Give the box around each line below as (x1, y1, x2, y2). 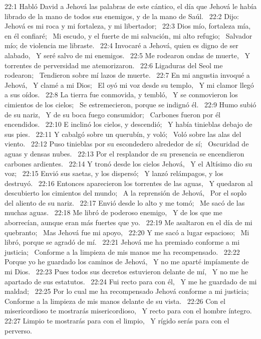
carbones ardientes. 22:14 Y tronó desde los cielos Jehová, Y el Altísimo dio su (5, 158, 252, 168)
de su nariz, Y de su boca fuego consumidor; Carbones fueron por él (5, 109, 221, 119)
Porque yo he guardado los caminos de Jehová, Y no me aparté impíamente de (5, 256, 249, 267)
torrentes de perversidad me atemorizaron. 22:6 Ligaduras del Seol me (5, 60, 223, 70)
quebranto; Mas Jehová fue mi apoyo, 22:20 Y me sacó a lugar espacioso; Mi (5, 227, 249, 237)
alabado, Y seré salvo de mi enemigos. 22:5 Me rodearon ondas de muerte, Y (5, 50, 250, 60)
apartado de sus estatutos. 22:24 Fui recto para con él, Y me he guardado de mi (5, 276, 257, 286)
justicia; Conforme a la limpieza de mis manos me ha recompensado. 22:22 (5, 246, 240, 257)
